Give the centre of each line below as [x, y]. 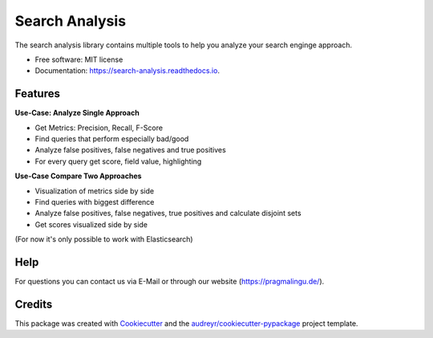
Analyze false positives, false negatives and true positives [130, 150]
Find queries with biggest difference [95, 202]
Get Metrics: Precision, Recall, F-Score [99, 128]
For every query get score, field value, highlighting [118, 161]
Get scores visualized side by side [91, 224]
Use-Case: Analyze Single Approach [77, 113]
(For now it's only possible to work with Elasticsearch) [104, 239]
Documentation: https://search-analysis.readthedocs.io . [127, 71]
